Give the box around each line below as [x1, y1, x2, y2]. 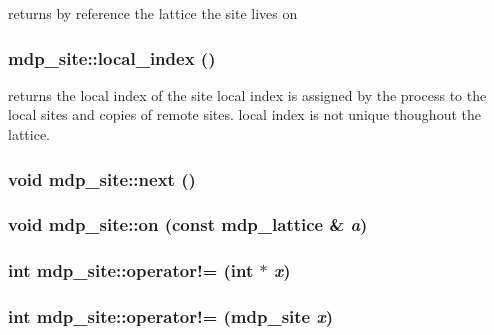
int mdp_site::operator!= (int [8, 258, 254, 283]
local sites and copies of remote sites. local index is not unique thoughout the [8, 104, 481, 125]
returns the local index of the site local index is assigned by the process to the [8, 84, 487, 105]
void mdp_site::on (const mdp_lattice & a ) [8, 212, 368, 237]
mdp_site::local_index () [8, 45, 216, 70]
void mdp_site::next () [8, 166, 196, 191]
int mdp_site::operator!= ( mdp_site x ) [8, 304, 334, 329]
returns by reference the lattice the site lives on [8, 3, 298, 23]
